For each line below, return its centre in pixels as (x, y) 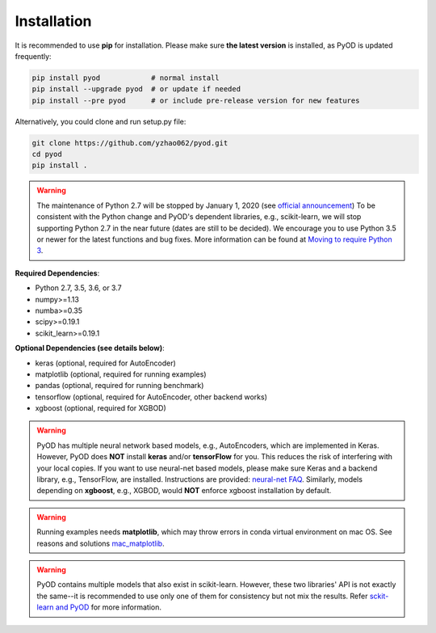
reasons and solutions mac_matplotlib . (101, 543)
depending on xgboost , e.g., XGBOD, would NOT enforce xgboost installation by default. (184, 491)
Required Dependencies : (57, 273)
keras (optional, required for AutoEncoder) (106, 363)
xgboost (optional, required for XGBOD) (101, 408)
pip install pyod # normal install (126, 78)
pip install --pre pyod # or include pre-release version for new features (196, 100)
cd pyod (47, 154)
